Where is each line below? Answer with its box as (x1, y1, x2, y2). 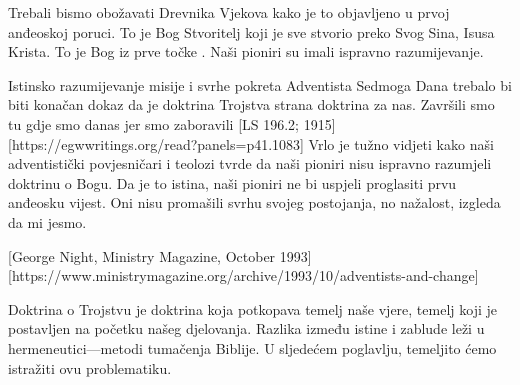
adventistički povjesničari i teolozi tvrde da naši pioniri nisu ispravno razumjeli (8, 153, 492, 174)
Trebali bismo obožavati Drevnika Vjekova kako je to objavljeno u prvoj (8, 2, 450, 22)
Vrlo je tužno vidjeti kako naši (308, 133, 494, 154)
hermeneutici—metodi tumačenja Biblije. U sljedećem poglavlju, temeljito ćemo (8, 337, 497, 358)
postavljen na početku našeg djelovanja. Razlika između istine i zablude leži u (8, 318, 485, 339)
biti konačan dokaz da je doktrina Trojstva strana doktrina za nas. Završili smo (8, 94, 495, 115)
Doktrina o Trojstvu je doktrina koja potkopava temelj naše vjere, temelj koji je (8, 298, 497, 319)
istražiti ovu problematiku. (8, 357, 172, 378)
